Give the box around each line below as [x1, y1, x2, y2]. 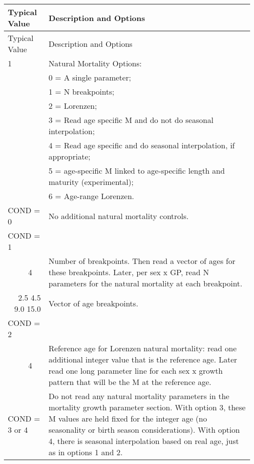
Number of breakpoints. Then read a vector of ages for [48, 255, 235, 266]
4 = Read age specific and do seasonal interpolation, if [48, 140, 235, 151]
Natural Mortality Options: [48, 58, 142, 69]
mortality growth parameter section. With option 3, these [48, 402, 246, 413]
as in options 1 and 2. [48, 446, 123, 458]
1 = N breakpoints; [48, 86, 114, 97]
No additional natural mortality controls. [48, 210, 189, 222]
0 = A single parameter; [48, 72, 131, 83]
